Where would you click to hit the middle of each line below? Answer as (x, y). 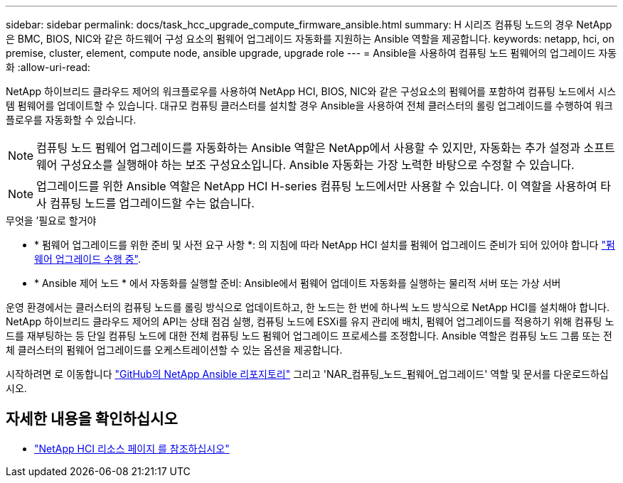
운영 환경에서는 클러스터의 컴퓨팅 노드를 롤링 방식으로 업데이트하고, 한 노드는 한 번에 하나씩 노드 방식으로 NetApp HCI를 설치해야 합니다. (308, 307)
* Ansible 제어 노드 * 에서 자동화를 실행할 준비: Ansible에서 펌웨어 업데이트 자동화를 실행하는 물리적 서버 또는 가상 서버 (298, 283)
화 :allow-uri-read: (48, 67)
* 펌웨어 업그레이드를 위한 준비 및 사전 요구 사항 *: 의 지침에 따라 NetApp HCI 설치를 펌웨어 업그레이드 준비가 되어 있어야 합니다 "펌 (325, 245)
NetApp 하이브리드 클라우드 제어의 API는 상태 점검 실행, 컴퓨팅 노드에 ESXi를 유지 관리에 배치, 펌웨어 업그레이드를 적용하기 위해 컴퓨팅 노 (310, 321)
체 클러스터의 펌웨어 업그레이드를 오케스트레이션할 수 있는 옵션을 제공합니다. (174, 350)
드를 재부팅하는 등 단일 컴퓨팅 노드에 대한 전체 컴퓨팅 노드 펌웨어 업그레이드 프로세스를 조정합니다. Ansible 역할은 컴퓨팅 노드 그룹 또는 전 (309, 336)
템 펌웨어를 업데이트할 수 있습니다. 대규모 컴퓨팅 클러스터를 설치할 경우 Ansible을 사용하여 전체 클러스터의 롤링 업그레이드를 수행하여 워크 (309, 105)
